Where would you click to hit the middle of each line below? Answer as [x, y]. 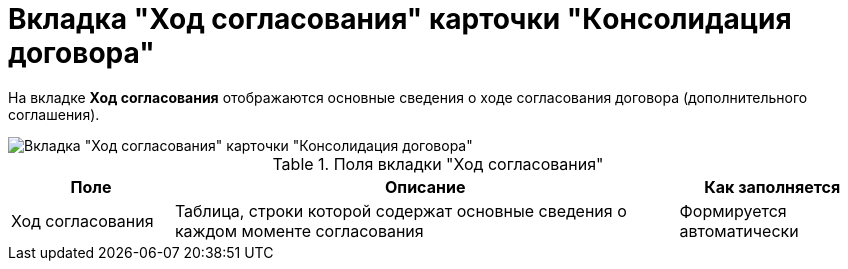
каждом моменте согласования [299, 230]
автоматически [739, 230]
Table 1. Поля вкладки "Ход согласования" [438, 163]
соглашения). [54, 114]
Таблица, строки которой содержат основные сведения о [400, 210]
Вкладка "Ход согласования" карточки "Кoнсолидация [400, 19]
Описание [425, 186]
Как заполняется [772, 186]
